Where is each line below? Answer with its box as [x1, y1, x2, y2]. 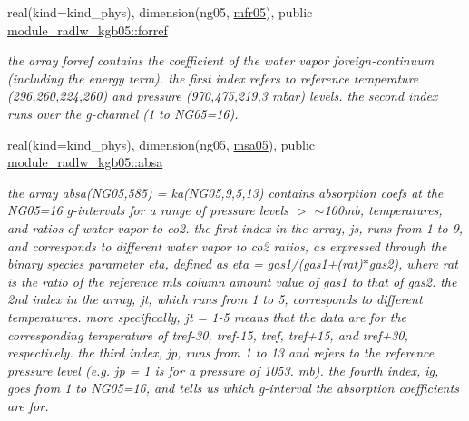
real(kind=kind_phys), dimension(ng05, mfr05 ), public [7, 3, 313, 21]
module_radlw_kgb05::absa [7, 152, 163, 171]
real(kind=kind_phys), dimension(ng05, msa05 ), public [7, 134, 316, 153]
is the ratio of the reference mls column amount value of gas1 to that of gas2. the [7, 271, 457, 290]
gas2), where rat [368, 254, 458, 273]
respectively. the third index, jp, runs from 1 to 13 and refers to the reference [7, 343, 435, 362]
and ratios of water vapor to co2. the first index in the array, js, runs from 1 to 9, [7, 218, 464, 237]
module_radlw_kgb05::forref [7, 20, 168, 39]
